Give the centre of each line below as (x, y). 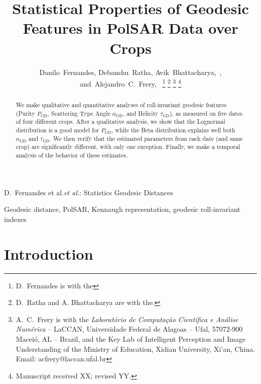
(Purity (25, 113)
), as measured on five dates (206, 113)
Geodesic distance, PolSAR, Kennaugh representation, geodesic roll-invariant (122, 209)
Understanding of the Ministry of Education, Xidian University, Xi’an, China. (136, 349)
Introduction (49, 253)
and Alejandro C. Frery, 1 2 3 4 (130, 83)
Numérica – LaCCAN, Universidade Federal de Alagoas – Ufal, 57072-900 (129, 329)
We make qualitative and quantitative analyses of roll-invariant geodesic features (121, 105)
